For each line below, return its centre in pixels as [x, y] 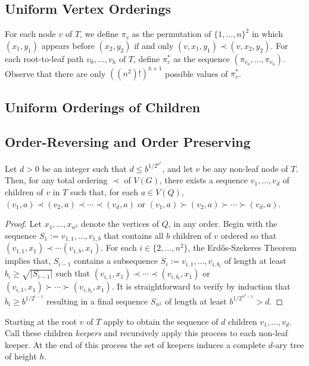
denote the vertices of [120, 224]
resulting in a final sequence [97, 301]
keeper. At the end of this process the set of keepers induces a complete [135, 344]
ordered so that [249, 235]
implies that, [28, 261]
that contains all [134, 235]
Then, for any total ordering [56, 180]
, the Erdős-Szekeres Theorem [242, 247]
